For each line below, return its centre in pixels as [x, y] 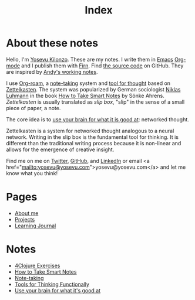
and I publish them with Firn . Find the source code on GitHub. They [102, 66]
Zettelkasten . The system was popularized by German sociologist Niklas [93, 89]
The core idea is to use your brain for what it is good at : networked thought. [97, 119]
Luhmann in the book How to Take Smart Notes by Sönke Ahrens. [85, 96]
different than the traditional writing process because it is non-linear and [94, 143]
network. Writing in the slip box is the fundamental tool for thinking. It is [93, 137]
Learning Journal [35, 226]
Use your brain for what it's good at [58, 290]
